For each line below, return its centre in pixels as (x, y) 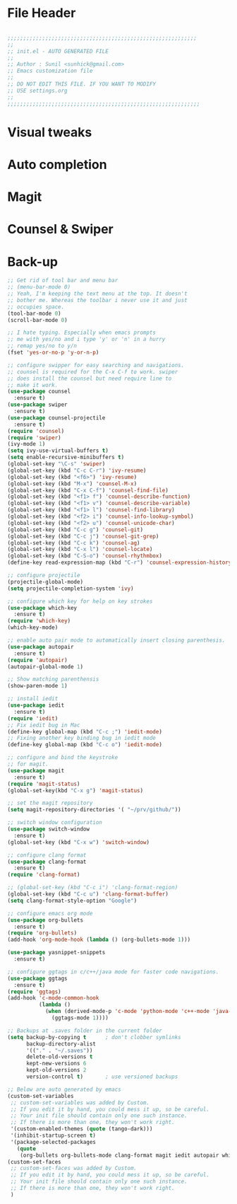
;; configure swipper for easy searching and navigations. (96, 365)
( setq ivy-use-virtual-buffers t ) (58, 451)
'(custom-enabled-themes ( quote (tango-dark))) (81, 1129)
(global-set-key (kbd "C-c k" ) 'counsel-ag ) (74, 543)
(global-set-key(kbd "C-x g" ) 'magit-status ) (75, 790)
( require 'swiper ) (34, 438)
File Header (42, 13)
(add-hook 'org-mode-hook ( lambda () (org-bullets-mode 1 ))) (99, 940)
